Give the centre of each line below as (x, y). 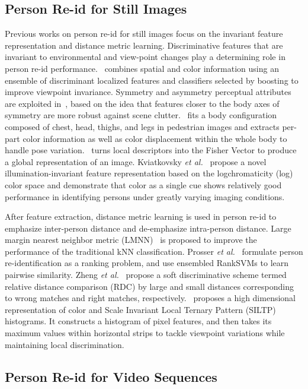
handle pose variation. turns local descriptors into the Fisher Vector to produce (151, 150)
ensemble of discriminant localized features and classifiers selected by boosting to (152, 80)
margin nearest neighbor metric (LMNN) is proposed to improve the (131, 240)
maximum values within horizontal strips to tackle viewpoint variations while (145, 333)
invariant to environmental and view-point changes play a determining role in (145, 57)
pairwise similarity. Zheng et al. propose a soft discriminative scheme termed (146, 275)
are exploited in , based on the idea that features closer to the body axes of (142, 103)
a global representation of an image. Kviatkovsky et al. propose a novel (136, 161)
